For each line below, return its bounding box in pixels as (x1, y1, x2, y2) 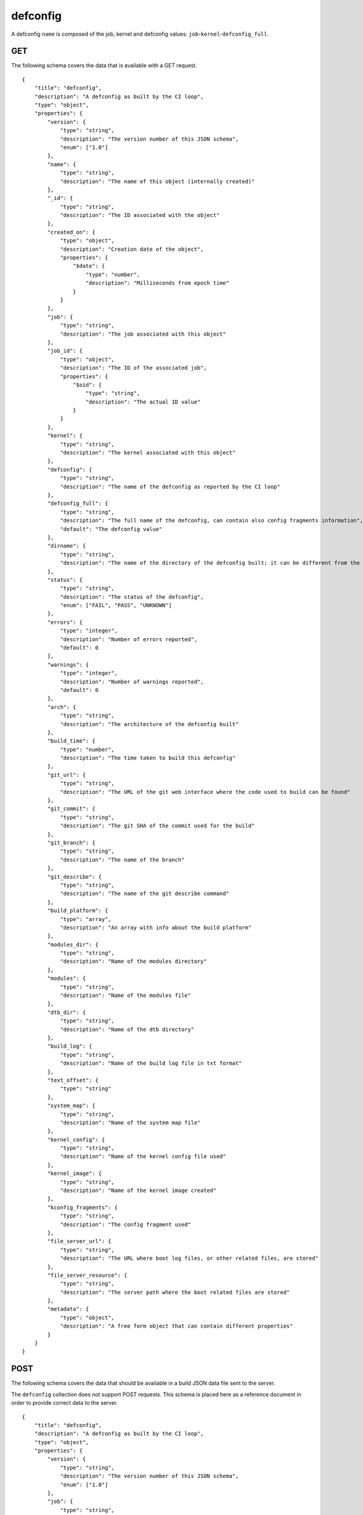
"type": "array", (60, 916, 112, 922)
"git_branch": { (47, 839, 96, 846)
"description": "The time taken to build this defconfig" (60, 754, 236, 762)
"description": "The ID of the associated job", (60, 364, 207, 371)
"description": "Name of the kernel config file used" (60, 1153, 226, 1160)
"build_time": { (47, 738, 96, 745)
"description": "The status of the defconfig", (60, 593, 204, 600)
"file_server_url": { (47, 1238, 112, 1245)
